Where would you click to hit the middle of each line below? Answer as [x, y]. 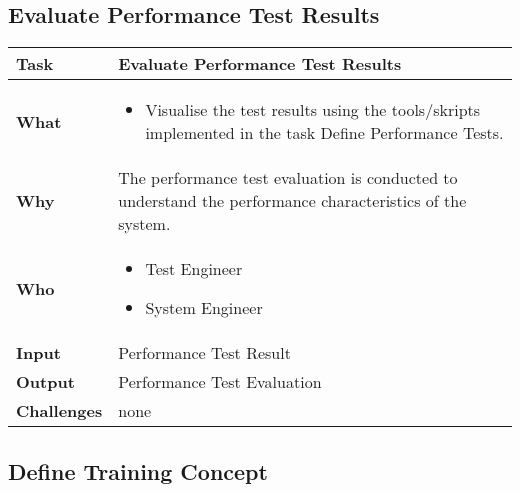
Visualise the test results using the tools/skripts [313, 110]
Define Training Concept [138, 470]
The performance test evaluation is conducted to [288, 178]
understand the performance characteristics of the [292, 201]
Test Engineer [194, 269]
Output [45, 382]
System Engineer [204, 308]
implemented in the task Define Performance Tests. [324, 133]
